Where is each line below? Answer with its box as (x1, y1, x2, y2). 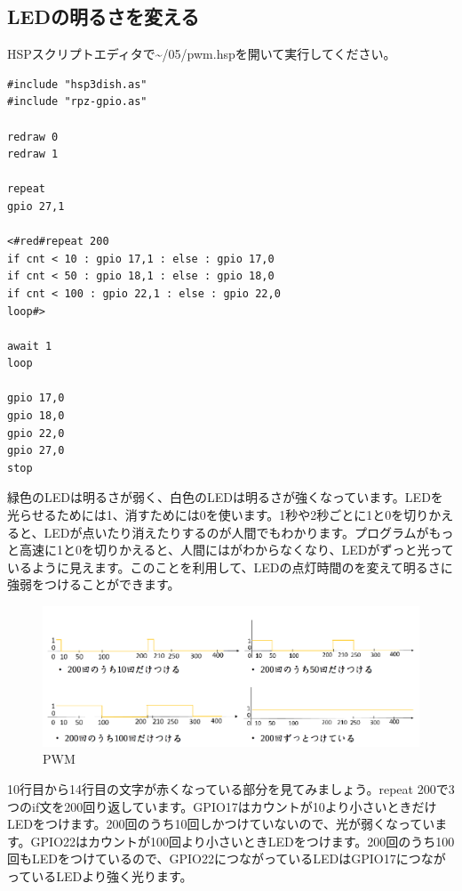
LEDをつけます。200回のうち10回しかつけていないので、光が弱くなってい (7, 814, 435, 833)
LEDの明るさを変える (7, 3, 200, 30)
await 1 (7, 339, 52, 352)
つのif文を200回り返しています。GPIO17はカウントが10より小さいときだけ (7, 797, 437, 815)
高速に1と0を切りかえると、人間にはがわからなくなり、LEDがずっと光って (19, 540, 454, 559)
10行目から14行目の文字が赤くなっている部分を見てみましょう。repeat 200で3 (7, 779, 455, 798)
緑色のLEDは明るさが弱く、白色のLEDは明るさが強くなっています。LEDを (7, 488, 443, 506)
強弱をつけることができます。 (7, 575, 180, 594)
